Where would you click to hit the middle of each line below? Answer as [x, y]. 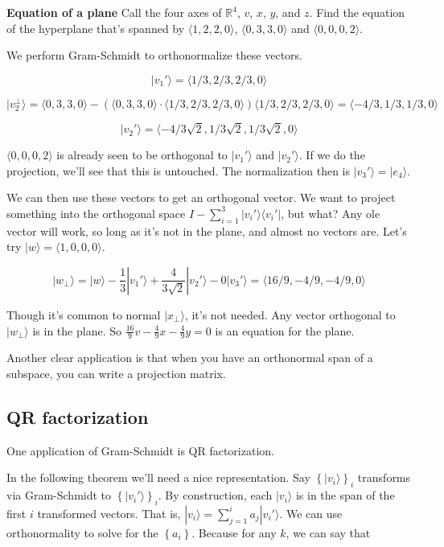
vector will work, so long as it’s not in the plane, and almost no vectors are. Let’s [207, 230]
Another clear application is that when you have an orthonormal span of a [190, 358]
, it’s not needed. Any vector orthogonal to [290, 314]
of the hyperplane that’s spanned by [96, 28]
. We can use [311, 513]
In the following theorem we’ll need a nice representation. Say [158, 477]
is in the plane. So [77, 330]
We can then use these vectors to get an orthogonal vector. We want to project [201, 197]
